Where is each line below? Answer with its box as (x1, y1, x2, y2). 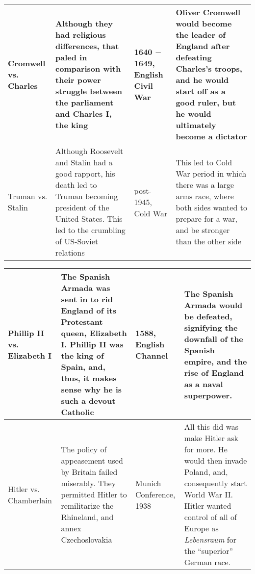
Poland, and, (184, 466, 228, 477)
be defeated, (184, 310, 232, 322)
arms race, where (176, 190, 234, 202)
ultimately (176, 119, 216, 130)
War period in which (176, 168, 247, 179)
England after (176, 40, 230, 52)
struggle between (55, 85, 122, 97)
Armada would (184, 299, 243, 311)
